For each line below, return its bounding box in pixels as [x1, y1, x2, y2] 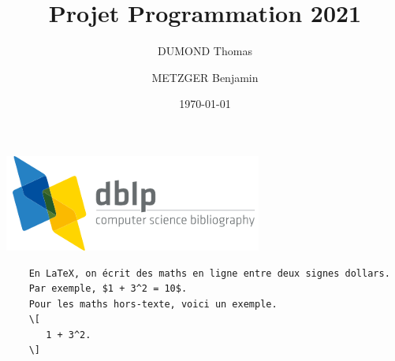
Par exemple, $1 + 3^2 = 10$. [28, 283, 188, 295]
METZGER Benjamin [151, 69, 259, 85]
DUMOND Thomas [158, 43, 252, 59]
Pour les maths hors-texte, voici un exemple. [28, 298, 278, 310]
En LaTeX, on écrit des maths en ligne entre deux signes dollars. [28, 267, 390, 279]
